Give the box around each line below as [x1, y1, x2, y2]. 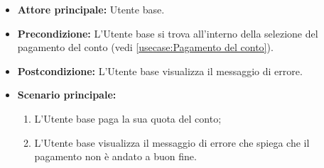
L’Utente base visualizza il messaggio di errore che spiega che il [34, 135, 310, 150]
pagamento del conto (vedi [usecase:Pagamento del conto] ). [17, 40, 274, 55]
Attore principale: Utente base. [17, 2, 165, 16]
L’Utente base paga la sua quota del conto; [34, 111, 222, 125]
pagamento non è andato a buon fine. [34, 149, 197, 164]
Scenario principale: [17, 87, 117, 102]
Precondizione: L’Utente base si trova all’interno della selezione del [17, 26, 318, 40]
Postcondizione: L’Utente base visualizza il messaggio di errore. [17, 63, 303, 78]
